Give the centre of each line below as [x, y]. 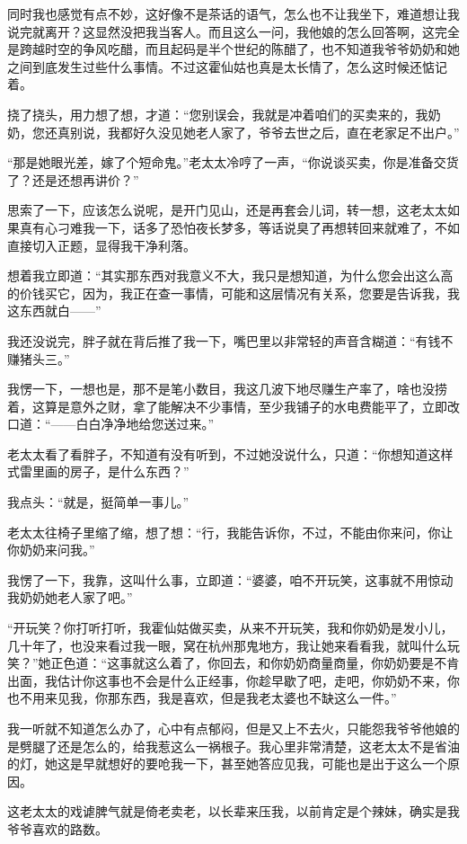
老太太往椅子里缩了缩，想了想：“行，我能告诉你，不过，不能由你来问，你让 [230, 532]
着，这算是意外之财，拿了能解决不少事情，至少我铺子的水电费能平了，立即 [227, 406]
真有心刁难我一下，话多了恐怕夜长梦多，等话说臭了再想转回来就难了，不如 [239, 227]
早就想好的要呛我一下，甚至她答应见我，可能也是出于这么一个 [264, 764]
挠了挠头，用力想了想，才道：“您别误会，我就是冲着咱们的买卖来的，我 [218, 114]
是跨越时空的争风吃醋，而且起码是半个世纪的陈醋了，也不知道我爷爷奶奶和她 [233, 49]
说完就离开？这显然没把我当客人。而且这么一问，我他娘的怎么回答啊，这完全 [233, 31]
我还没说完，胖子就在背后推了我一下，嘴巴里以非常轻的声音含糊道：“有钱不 [230, 340]
